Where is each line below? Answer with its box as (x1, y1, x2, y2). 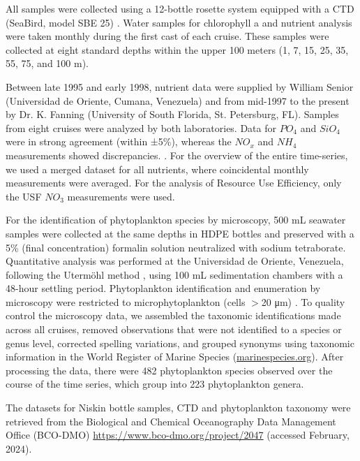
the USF (6, 189, 42, 203)
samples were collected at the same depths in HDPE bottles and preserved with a (6, 226, 354, 240)
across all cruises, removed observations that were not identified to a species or (6, 322, 342, 337)
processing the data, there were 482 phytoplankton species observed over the (6, 363, 333, 377)
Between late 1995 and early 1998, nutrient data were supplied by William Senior (6, 79, 354, 94)
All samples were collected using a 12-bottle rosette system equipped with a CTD (6, 1, 354, 15)
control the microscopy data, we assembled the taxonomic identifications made (6, 308, 341, 323)
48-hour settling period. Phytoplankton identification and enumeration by (6, 281, 321, 295)
